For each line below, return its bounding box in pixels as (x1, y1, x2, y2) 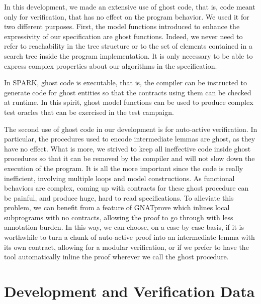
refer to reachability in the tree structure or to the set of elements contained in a (4, 41, 252, 51)
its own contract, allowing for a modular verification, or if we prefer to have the (4, 241, 249, 252)
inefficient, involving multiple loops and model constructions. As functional (4, 173, 235, 183)
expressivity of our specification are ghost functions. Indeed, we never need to (4, 31, 243, 41)
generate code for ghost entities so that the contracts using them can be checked (4, 87, 251, 97)
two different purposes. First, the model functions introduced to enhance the (4, 21, 240, 32)
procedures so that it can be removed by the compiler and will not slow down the (4, 153, 255, 164)
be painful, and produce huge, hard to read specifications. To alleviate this (4, 192, 234, 203)
